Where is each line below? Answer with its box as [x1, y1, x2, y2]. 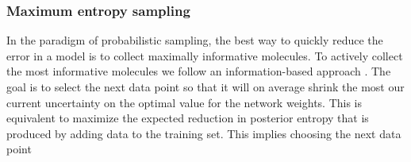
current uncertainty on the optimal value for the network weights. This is [6, 94, 363, 110]
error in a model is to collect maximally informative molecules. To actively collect [6, 47, 403, 64]
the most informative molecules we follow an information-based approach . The [6, 63, 391, 79]
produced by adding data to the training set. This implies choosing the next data [6, 125, 401, 141]
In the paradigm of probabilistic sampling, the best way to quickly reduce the [6, 32, 383, 48]
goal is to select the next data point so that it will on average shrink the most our [6, 79, 405, 94]
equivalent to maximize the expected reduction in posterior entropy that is [6, 110, 369, 126]
